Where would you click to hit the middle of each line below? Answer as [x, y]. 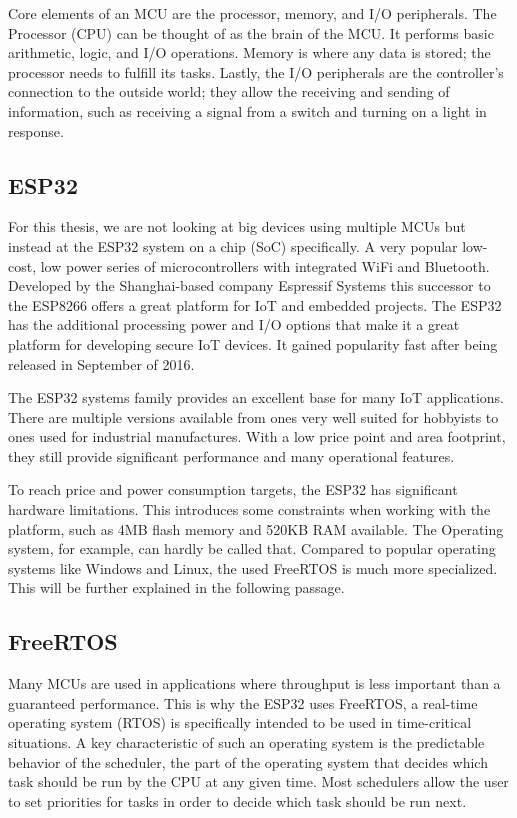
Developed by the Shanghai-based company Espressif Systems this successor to [249, 285]
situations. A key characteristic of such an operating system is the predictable [246, 742]
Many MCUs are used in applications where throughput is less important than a [254, 683]
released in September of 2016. [101, 363]
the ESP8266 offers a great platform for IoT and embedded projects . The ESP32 [255, 304]
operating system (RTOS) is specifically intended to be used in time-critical [240, 722]
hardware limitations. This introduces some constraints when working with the [249, 509]
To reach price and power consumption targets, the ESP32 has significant [233, 489]
